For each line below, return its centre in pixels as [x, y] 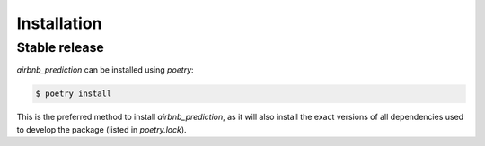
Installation [59, 23]
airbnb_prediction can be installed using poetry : [105, 70]
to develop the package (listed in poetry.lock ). [102, 129]
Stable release [61, 47]
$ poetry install [74, 94]
